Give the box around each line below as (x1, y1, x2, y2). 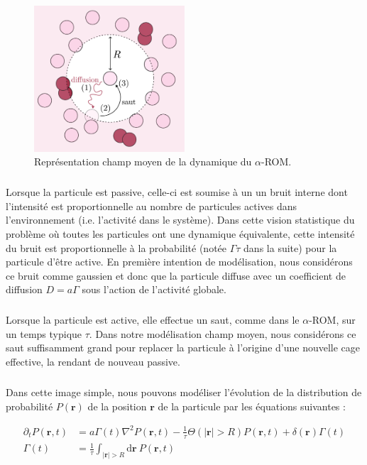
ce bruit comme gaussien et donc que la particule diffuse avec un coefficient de (6, 268, 346, 283)
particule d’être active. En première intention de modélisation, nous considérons (6, 254, 353, 269)
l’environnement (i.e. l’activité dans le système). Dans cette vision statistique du (6, 212, 355, 227)
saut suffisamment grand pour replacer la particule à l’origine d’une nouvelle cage (6, 340, 361, 355)
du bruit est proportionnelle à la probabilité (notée (6, 240, 227, 255)
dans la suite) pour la (243, 240, 337, 255)
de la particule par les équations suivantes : (158, 398, 346, 413)
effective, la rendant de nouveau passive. (6, 354, 180, 369)
